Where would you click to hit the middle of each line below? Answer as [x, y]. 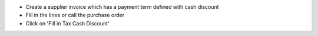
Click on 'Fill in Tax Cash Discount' [68, 23]
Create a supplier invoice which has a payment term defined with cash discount [122, 7]
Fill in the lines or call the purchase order [75, 15]
